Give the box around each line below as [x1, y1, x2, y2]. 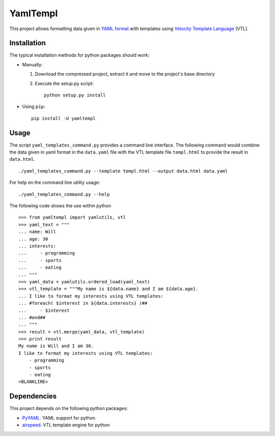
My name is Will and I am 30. [18, 343, 94, 349]
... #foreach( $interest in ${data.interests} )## [18, 300, 148, 306]
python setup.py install [44, 92, 106, 98]
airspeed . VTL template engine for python [22, 422, 110, 428]
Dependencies [9, 392, 57, 401]
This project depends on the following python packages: [9, 405, 128, 411]
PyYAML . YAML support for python [22, 415, 96, 421]
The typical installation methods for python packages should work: [9, 52, 150, 58]
